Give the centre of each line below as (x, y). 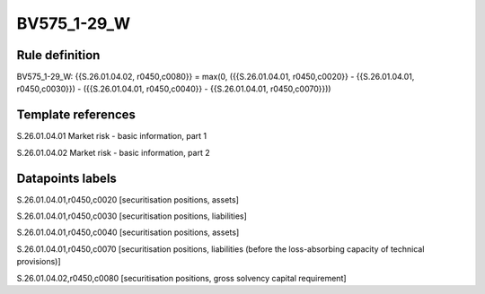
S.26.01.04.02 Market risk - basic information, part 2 (113, 152)
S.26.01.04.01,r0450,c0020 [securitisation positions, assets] (128, 199)
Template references (76, 115)
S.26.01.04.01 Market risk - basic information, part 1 (112, 136)
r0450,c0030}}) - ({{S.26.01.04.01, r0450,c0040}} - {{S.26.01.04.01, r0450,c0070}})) (174, 89)
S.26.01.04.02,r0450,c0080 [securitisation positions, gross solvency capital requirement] (181, 278)
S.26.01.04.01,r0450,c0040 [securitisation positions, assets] (128, 232)
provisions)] (39, 262)
